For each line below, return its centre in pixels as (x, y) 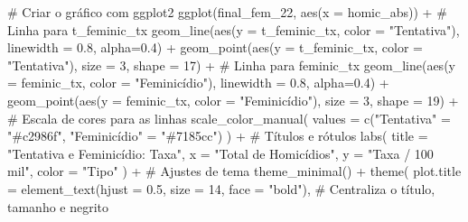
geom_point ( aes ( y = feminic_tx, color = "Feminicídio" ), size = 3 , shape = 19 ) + (233, 100)
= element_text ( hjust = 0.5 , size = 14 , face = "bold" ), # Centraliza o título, (221, 188)
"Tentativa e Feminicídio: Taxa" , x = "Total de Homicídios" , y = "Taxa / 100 (220, 153)
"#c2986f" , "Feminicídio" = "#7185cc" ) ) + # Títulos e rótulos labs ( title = (218, 136)
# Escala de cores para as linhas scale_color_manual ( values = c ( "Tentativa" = (229, 118)
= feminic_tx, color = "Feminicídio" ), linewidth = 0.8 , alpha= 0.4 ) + (198, 83)
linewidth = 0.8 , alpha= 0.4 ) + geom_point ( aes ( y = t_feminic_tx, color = (215, 47)
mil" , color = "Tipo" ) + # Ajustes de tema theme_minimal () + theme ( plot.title (234, 171)
